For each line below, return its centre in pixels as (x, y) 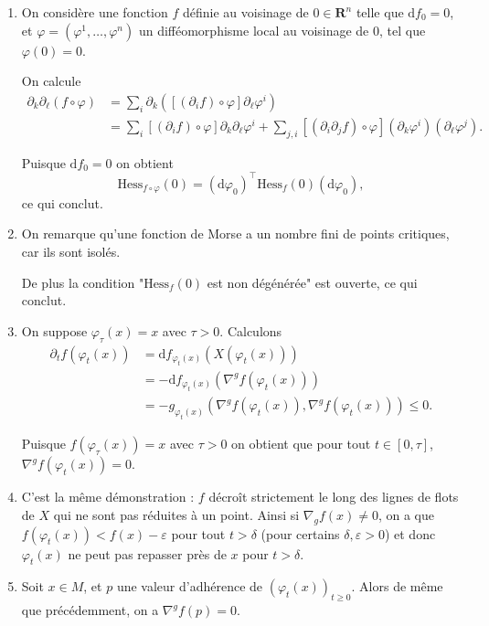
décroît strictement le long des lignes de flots (334, 497)
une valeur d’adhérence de (190, 586)
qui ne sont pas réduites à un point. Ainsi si (176, 514)
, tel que (403, 30)
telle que (380, 12)
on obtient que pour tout (301, 444)
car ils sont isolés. (71, 251)
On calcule (51, 81)
